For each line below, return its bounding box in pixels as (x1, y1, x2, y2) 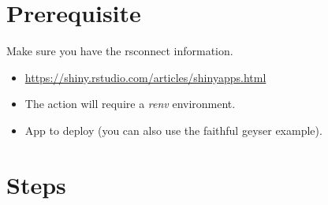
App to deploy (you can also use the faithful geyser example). (24, 121, 322, 138)
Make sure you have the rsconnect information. (6, 43, 233, 59)
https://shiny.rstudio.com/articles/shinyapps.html (24, 69, 266, 85)
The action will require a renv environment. (24, 95, 236, 112)
